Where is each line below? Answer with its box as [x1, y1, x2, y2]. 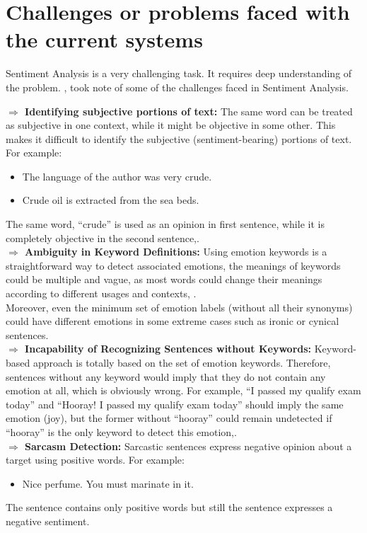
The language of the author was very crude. [22, 168, 212, 183]
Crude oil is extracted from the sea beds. [22, 193, 199, 207]
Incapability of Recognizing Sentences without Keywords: [25, 341, 312, 356]
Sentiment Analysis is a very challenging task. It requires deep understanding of [6, 66, 352, 81]
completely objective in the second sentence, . [6, 230, 199, 245]
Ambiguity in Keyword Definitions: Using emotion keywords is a [25, 244, 327, 259]
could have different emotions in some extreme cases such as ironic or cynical [6, 314, 339, 328]
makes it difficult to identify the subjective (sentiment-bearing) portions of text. [6, 131, 352, 146]
